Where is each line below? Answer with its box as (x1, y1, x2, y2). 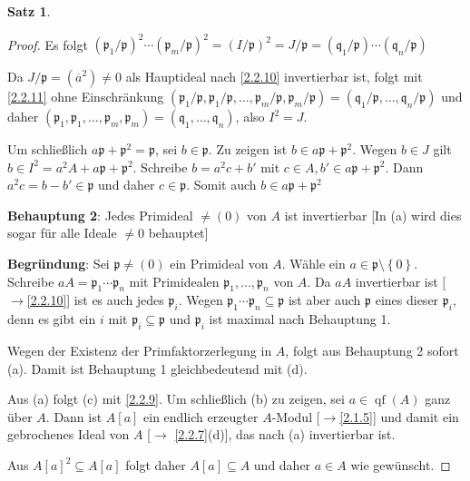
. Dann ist (45, 407, 103, 426)
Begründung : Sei (7, 254, 110, 273)
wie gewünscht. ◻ (350, 456, 451, 475)
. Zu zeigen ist (208, 140, 288, 159)
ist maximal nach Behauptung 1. (209, 309, 391, 329)
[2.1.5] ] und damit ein (339, 407, 459, 426)
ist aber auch (288, 290, 361, 309)
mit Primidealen (129, 271, 220, 290)
